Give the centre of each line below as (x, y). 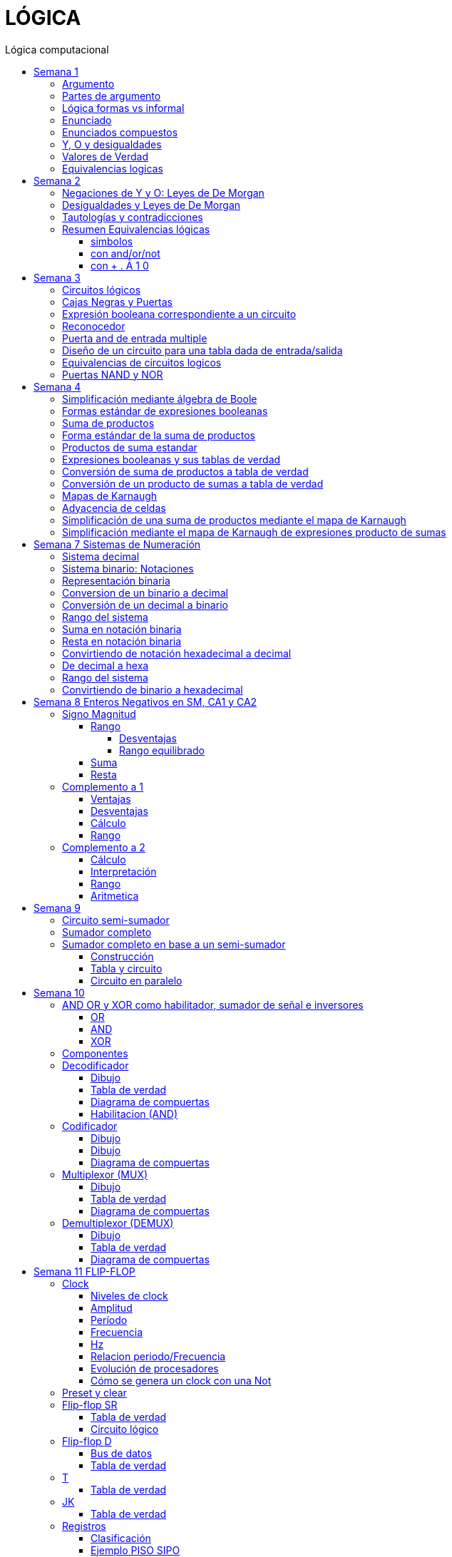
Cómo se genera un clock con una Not (181, 1380)
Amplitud (112, 1307)
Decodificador (96, 1065)
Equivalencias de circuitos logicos (142, 362)
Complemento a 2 (104, 847)
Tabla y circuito (127, 968)
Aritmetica (115, 895)
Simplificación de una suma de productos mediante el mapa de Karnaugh (234, 520)
